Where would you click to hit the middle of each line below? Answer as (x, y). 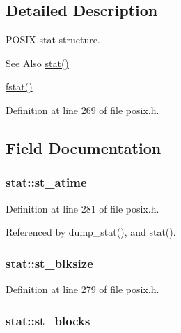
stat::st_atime (46, 182)
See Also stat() (37, 63)
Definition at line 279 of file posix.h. (82, 289)
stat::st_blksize (49, 263)
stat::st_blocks (48, 320)
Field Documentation (84, 147)
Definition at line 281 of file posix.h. (82, 208)
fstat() (19, 86)
